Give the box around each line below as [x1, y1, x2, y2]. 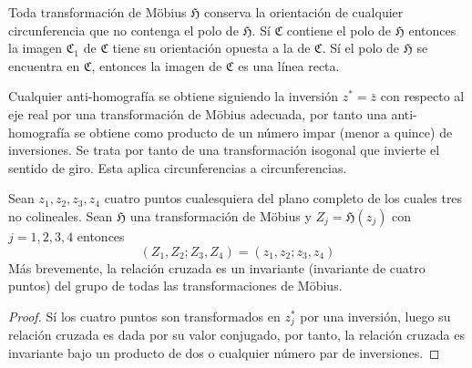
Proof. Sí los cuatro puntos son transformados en [8, 306, 281, 325]
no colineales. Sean [8, 206, 113, 225]
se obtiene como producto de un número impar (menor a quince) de [74, 122, 453, 141]
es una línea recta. [238, 56, 340, 75]
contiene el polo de [286, 20, 392, 39]
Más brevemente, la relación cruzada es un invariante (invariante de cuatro [8, 258, 426, 277]
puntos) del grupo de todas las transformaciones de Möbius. [8, 276, 343, 295]
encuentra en [8, 56, 80, 75]
